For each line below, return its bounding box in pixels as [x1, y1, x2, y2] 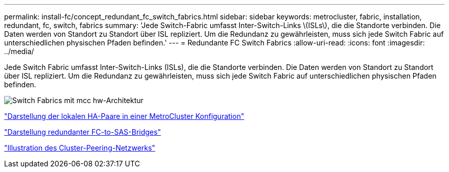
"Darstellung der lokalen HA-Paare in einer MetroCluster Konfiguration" [4, 112, 244, 120]
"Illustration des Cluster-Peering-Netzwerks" [4, 143, 155, 152]
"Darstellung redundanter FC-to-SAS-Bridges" [4, 128, 161, 136]
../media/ [4, 47, 34, 56]
